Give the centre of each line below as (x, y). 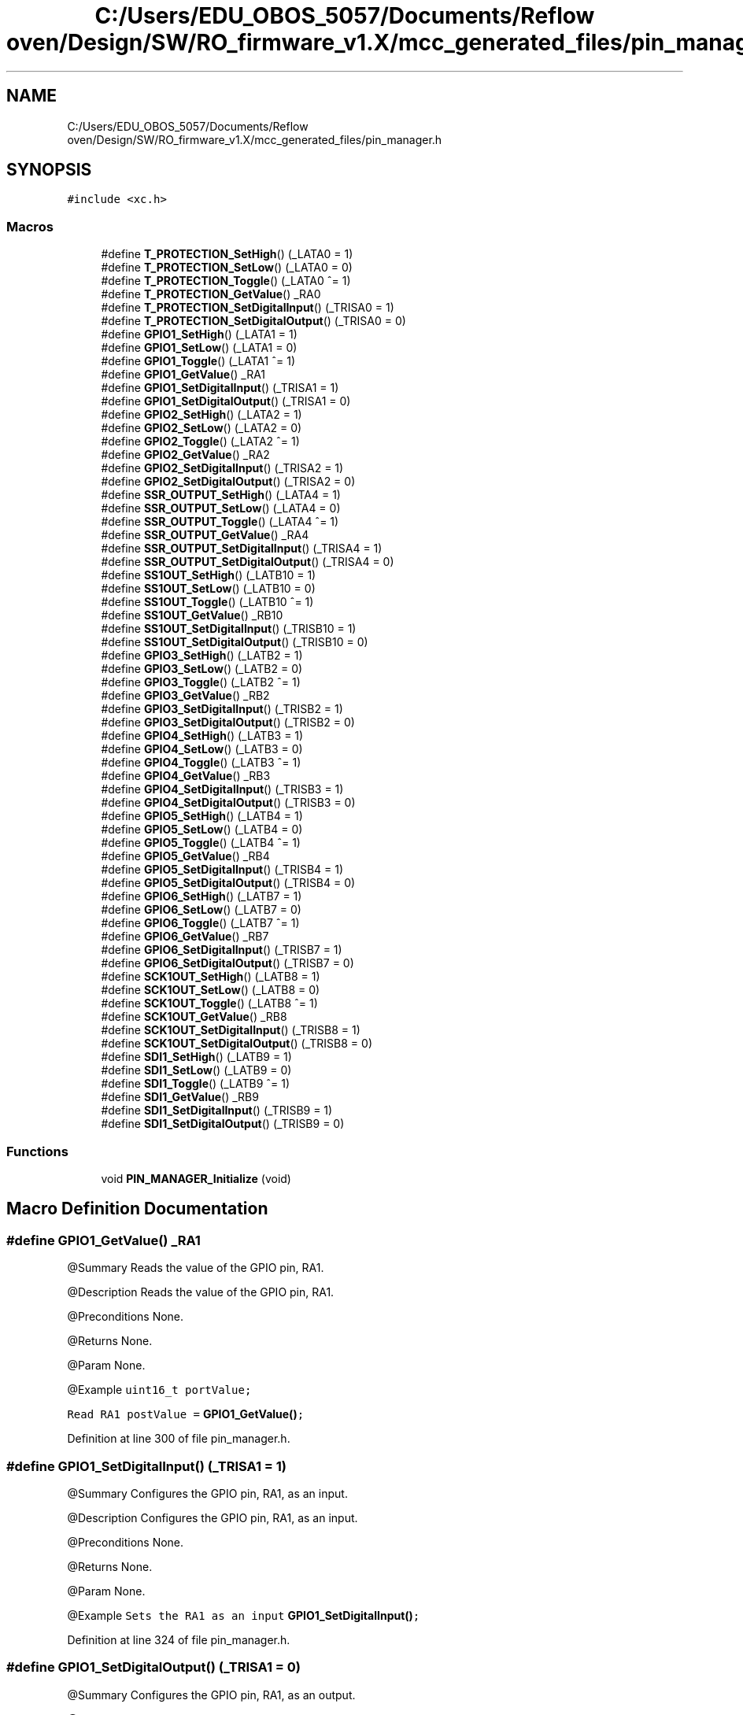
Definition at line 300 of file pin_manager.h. (179, 1439)
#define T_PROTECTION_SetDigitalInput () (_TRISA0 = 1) (248, 308)
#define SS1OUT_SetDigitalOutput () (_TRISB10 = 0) (235, 642)
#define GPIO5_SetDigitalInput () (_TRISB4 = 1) (222, 870)
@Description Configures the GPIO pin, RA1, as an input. (213, 1517)
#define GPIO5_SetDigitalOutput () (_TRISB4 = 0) (228, 883)
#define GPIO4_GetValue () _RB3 (186, 776)
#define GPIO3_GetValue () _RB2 (185, 696)
